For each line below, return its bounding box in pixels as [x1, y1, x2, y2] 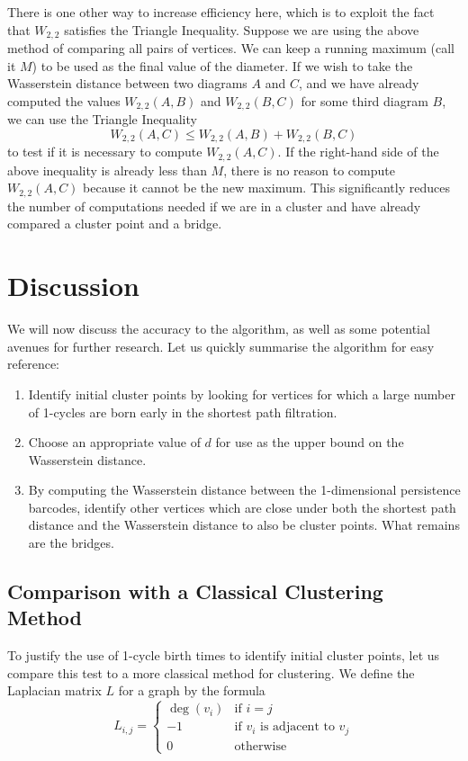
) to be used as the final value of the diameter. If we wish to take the [31, 56, 413, 75]
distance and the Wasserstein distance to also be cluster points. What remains [28, 515, 460, 534]
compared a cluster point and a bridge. [7, 214, 222, 233]
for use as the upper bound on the [215, 433, 404, 452]
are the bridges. [28, 533, 114, 552]
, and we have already [298, 74, 419, 93]
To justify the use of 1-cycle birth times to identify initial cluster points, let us [7, 646, 440, 665]
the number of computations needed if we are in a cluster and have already [7, 196, 421, 215]
